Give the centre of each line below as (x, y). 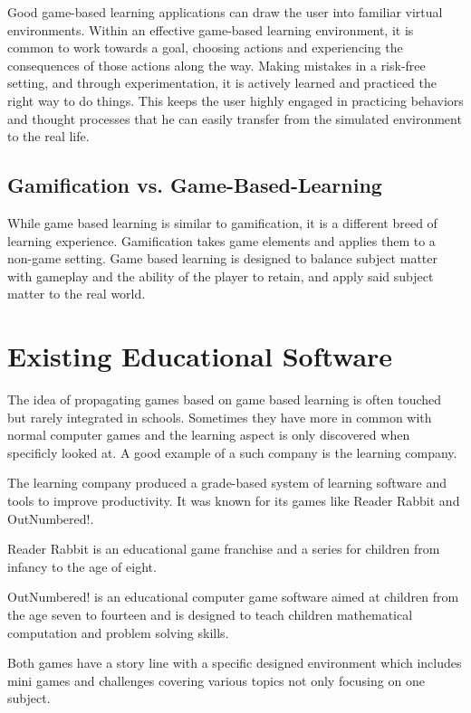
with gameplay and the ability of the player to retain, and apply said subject (221, 276)
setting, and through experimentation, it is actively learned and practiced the (222, 83)
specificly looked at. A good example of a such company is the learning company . (232, 452)
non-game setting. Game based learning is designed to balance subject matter (222, 258)
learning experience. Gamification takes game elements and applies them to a (221, 240)
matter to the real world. (77, 294)
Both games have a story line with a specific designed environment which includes (235, 663)
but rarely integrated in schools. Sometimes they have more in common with (220, 417)
